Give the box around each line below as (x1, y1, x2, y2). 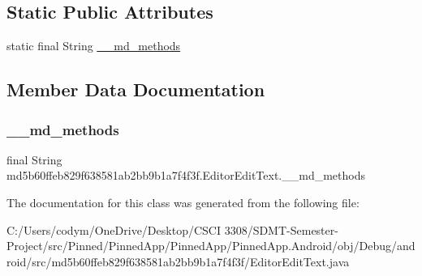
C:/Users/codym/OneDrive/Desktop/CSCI (6, 221, 221, 238)
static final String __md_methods (6, 37, 181, 54)
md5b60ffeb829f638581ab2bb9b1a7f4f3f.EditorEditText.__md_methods (6, 167, 365, 184)
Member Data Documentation (6, 77, 265, 102)
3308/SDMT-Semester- (224, 221, 338, 238)
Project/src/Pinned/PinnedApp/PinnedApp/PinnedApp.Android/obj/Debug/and (6, 237, 416, 254)
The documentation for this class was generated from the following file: (6, 193, 360, 210)
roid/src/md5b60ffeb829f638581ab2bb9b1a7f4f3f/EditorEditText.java (6, 253, 350, 270)
